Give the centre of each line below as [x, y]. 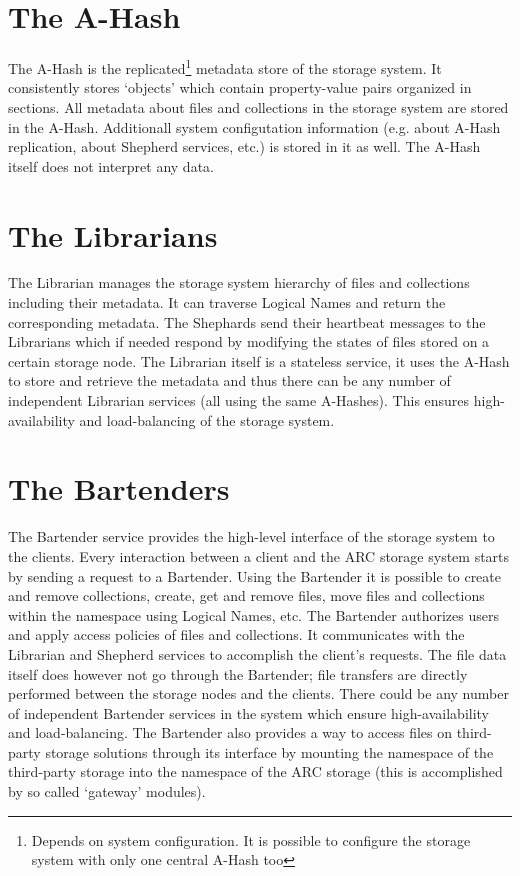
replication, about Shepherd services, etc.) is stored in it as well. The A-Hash [244, 146]
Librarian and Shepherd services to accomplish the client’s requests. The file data [257, 653]
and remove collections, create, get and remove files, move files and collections [246, 595]
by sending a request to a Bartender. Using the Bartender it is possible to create [254, 575]
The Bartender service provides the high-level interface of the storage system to [251, 536]
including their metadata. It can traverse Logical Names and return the [227, 302]
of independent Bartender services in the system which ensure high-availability [249, 712]
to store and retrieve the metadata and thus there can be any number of [229, 380]
